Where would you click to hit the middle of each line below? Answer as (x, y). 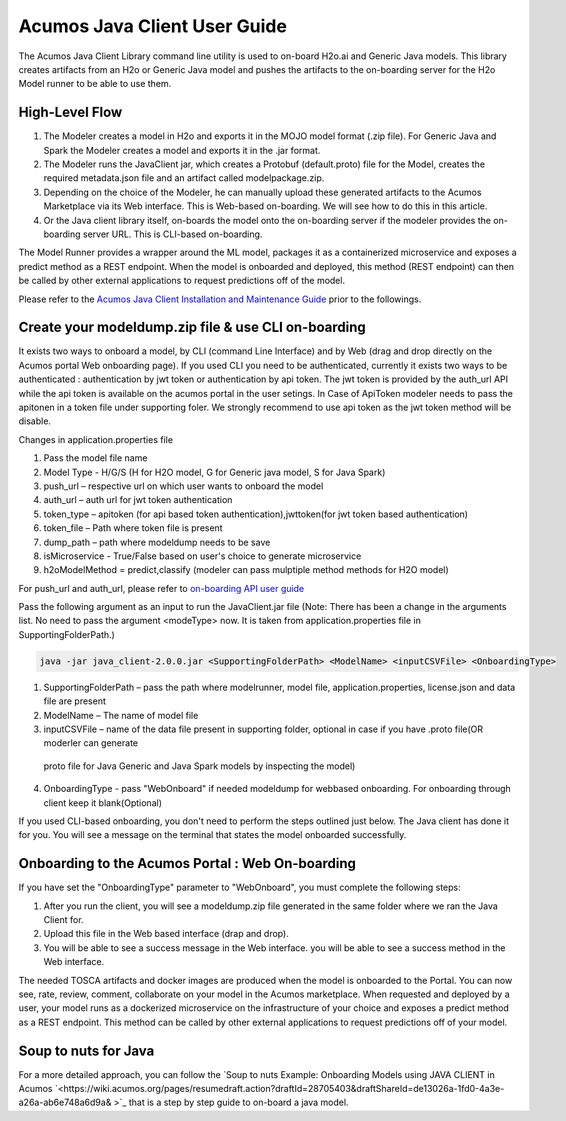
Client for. (63, 920)
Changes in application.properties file (96, 439)
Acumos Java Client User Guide (152, 26)
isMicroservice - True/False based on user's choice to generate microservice (202, 556)
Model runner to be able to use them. (95, 84)
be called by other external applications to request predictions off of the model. (181, 281)
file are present (75, 701)
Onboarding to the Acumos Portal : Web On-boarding (187, 863)
